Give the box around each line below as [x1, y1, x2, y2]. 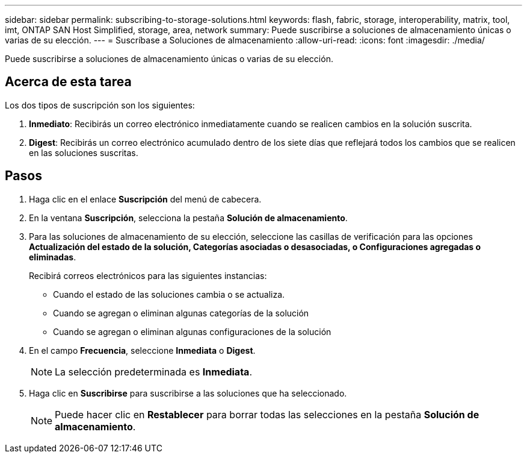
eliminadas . [29, 251, 76, 262]
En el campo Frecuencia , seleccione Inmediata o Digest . [29, 345, 256, 356]
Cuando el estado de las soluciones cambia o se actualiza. [53, 289, 285, 300]
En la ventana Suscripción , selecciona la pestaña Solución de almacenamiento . [29, 212, 348, 223]
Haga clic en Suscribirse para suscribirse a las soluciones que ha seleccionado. [29, 387, 347, 398]
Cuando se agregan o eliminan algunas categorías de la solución [53, 307, 309, 318]
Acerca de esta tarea [5, 74, 132, 90]
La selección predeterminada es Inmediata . [55, 365, 252, 378]
